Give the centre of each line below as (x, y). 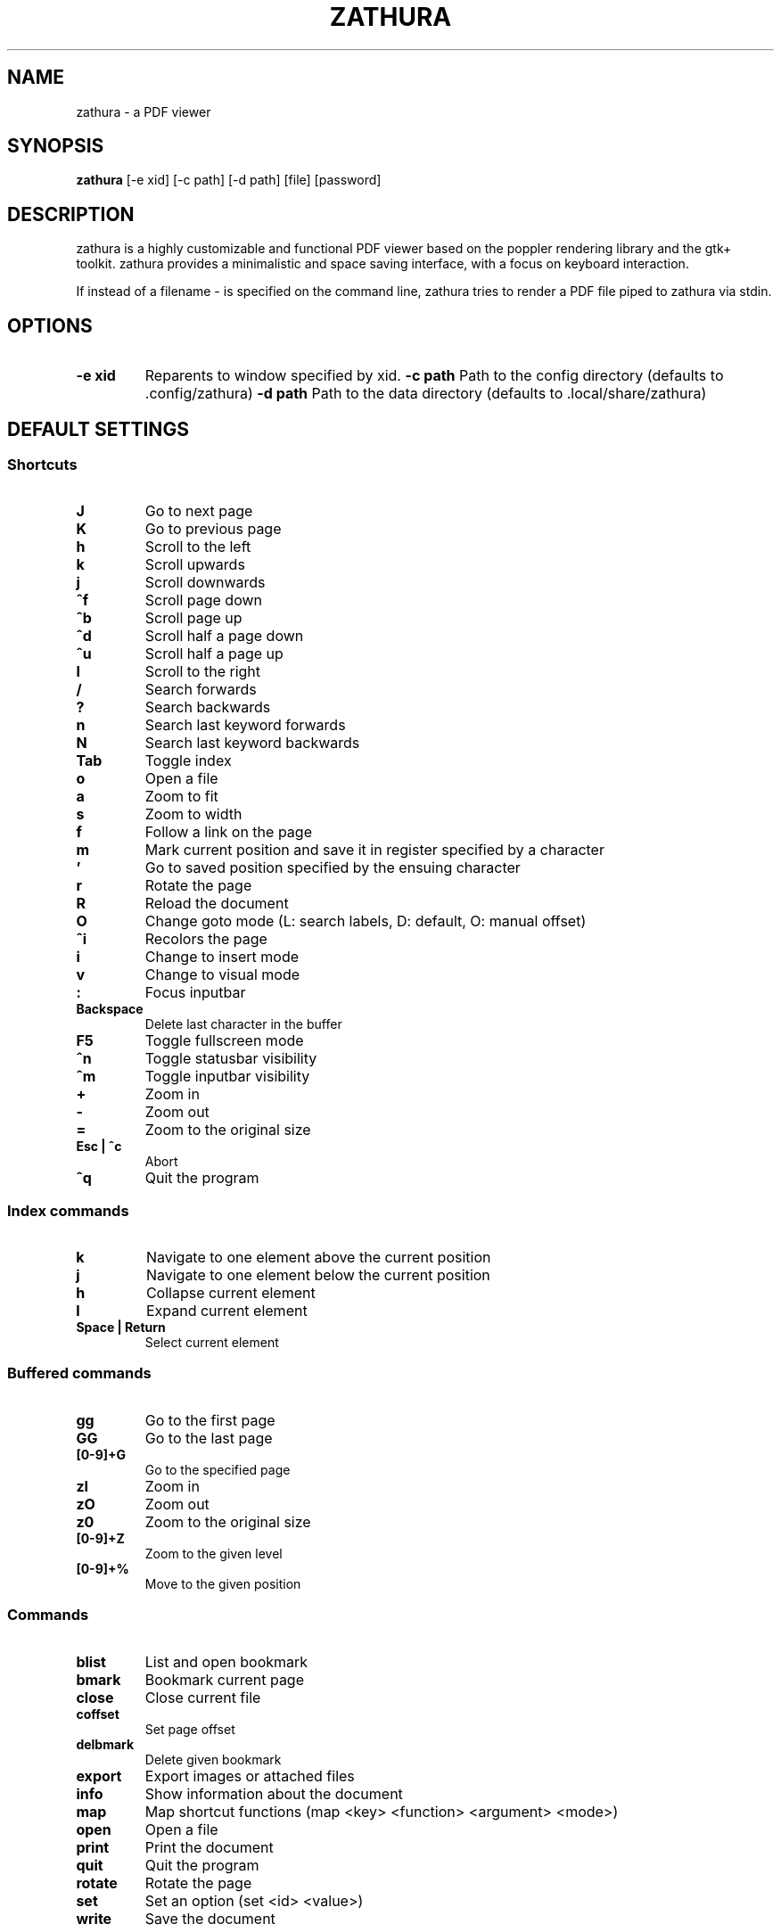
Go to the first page (210, 1420)
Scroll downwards (205, 583)
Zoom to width (193, 814)
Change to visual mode (222, 975)
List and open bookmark (226, 1661)
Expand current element (226, 1311)
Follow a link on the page (228, 832)
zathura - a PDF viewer (144, 111)
